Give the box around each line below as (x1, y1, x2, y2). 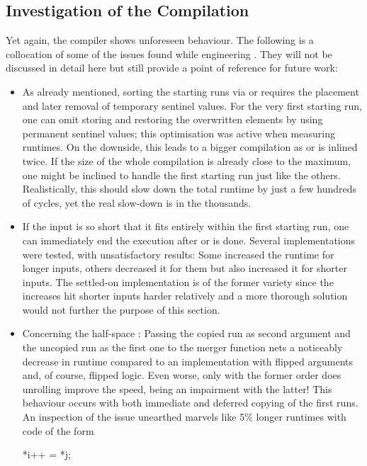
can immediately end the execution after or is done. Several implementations (22, 232, 356, 247)
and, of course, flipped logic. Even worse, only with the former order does (22, 368, 341, 382)
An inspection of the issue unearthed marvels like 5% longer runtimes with (22, 409, 346, 424)
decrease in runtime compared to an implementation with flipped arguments (22, 353, 353, 368)
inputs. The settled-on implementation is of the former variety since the (22, 274, 334, 289)
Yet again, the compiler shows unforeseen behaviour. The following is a (6, 33, 314, 47)
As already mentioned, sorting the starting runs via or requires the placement (22, 84, 359, 98)
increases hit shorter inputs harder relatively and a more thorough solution (22, 288, 348, 303)
